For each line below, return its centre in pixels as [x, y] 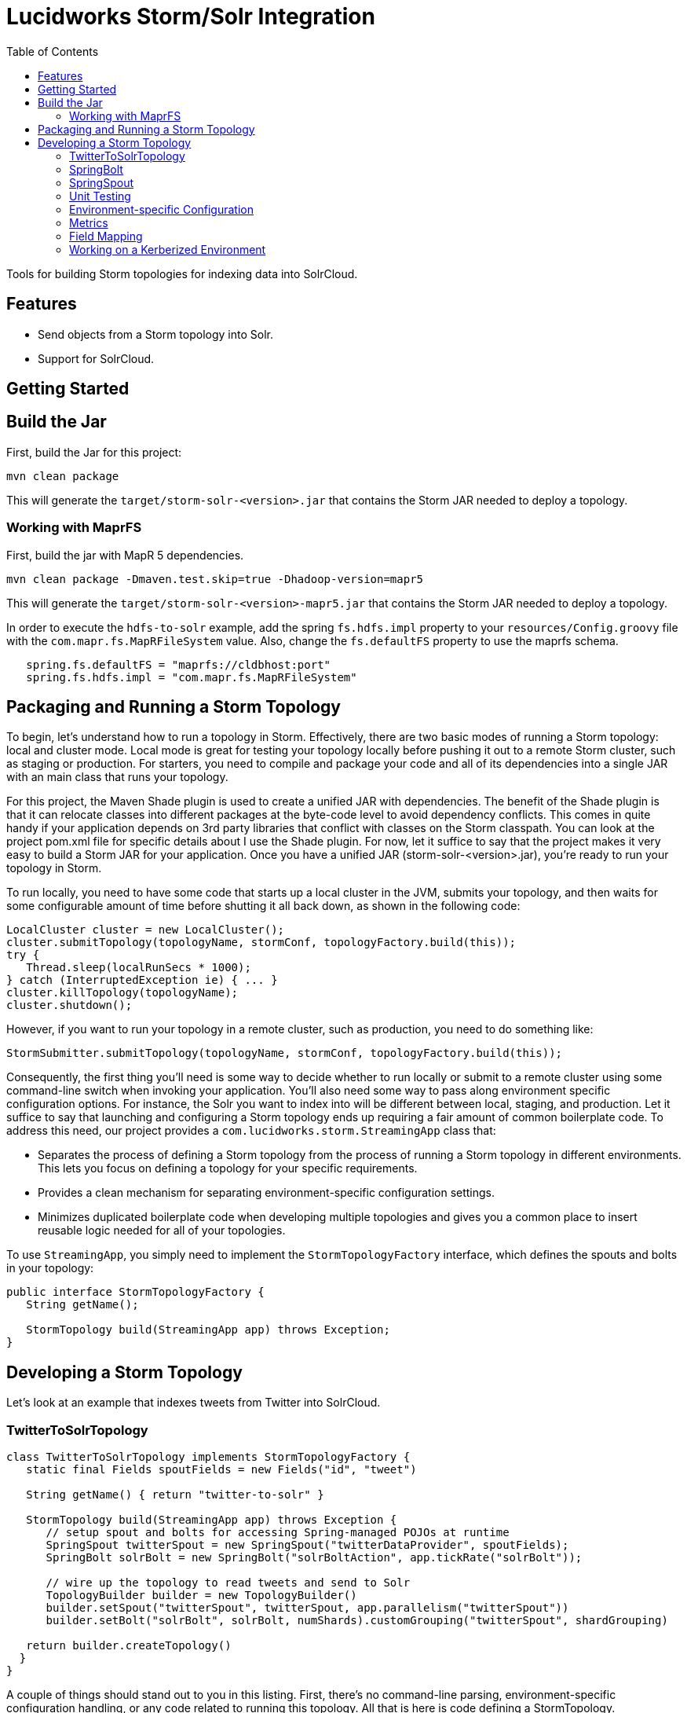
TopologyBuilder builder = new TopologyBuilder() [201, 1596]
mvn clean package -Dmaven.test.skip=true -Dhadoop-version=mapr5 [215, 579]
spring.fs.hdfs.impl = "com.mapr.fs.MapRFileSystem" [192, 677]
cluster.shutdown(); [69, 1005]
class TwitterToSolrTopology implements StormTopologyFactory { [208, 1457]
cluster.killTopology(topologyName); [122, 993]
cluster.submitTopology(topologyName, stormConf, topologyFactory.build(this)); [261, 943]
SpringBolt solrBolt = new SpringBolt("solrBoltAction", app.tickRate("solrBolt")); [314, 1558]
